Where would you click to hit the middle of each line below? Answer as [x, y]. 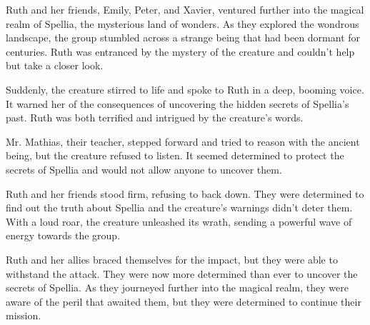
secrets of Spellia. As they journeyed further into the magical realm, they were [177, 287]
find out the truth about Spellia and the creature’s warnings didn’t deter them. [179, 207]
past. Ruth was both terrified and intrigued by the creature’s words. [155, 117]
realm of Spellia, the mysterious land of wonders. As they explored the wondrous [182, 23]
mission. [24, 315]
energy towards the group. [63, 235]
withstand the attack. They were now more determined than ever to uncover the [182, 273]
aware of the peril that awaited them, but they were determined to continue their [184, 301]
